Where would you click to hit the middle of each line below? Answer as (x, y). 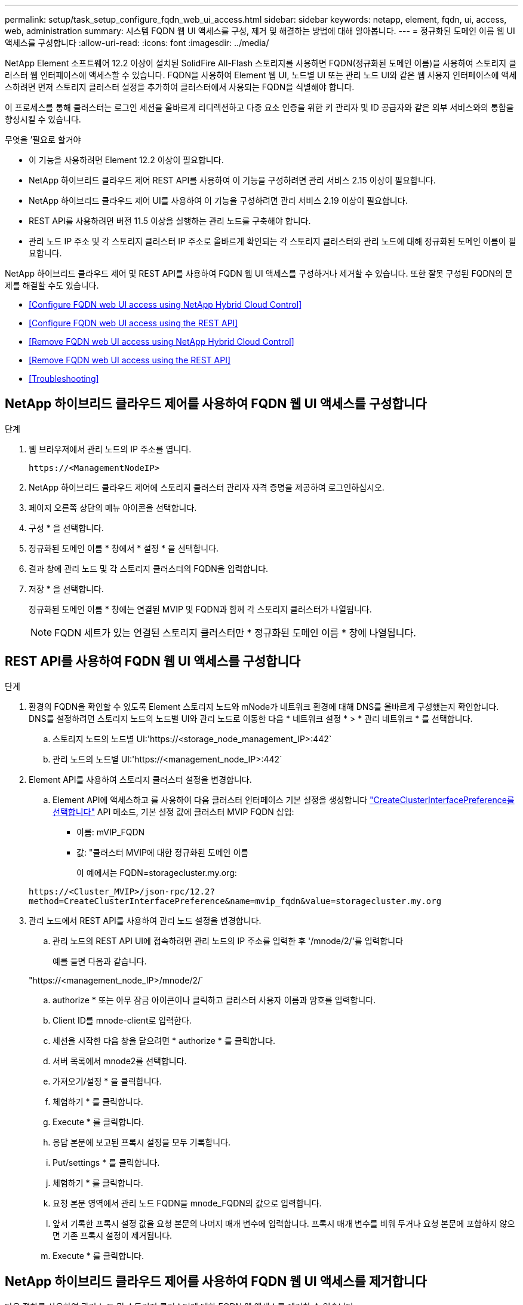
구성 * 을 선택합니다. (66, 528)
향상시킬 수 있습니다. (43, 119)
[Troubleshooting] (64, 379)
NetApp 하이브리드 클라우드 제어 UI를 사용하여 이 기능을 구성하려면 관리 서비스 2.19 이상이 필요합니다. (218, 200)
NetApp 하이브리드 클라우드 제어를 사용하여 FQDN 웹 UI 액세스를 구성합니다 (216, 404)
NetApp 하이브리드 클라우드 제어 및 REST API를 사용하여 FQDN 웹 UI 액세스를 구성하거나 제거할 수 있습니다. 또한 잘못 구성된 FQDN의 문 (259, 273)
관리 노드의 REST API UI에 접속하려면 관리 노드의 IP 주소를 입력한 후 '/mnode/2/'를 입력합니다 (228, 941)
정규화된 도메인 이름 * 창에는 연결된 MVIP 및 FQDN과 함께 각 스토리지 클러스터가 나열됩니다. (200, 609)
